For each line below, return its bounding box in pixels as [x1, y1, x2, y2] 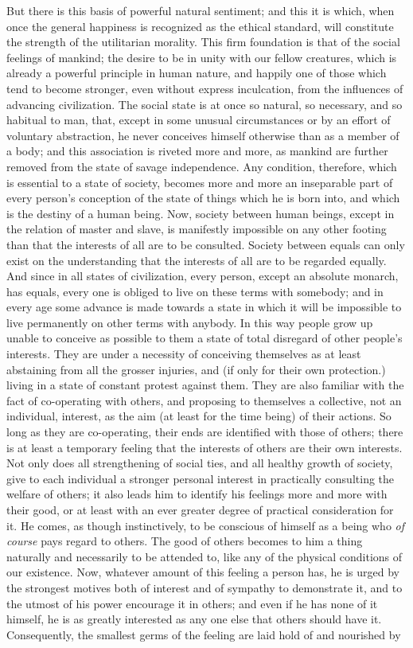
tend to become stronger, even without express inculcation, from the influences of [6, 80, 403, 96]
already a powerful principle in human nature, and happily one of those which [6, 64, 387, 81]
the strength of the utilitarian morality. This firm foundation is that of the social [6, 33, 400, 50]
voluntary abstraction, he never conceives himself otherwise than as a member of [6, 127, 399, 143]
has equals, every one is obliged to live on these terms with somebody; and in [6, 283, 384, 299]
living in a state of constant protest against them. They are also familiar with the [6, 377, 404, 393]
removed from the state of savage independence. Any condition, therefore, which [6, 158, 397, 174]
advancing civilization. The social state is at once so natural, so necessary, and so [6, 96, 403, 112]
